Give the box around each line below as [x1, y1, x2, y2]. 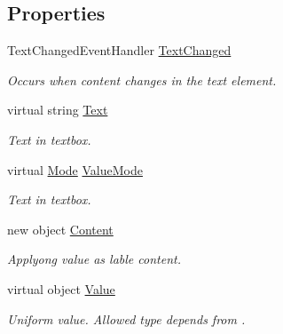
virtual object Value [7, 279, 115, 298]
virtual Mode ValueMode [7, 160, 143, 179]
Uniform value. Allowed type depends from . [7, 309, 246, 328]
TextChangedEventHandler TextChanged [7, 41, 232, 60]
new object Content [7, 219, 114, 238]
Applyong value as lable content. [7, 250, 181, 268]
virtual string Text [7, 100, 108, 119]
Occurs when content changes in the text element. [7, 70, 277, 89]
